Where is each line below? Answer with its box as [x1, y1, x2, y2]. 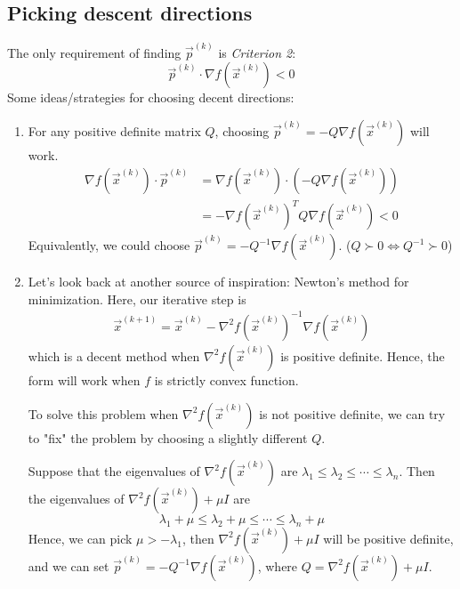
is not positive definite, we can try [259, 404, 446, 423]
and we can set [28, 556, 109, 575]
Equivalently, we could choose [28, 236, 190, 254]
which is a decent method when [28, 346, 200, 365]
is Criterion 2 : [218, 43, 296, 61]
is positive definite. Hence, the [280, 346, 445, 365]
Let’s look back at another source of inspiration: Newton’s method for [28, 272, 409, 291]
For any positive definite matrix [28, 122, 201, 141]
